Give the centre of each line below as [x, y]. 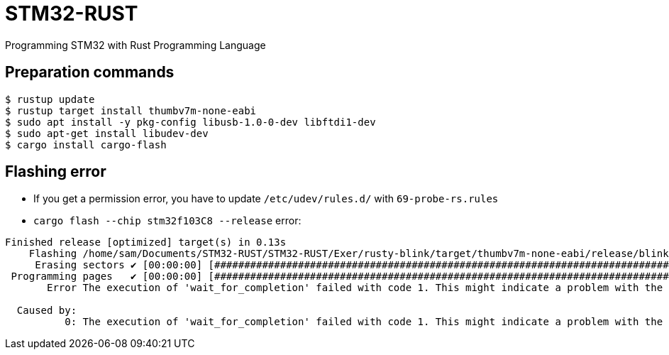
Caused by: [47, 311]
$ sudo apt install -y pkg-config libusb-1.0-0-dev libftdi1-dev [190, 122]
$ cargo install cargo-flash [86, 144]
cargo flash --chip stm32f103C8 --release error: [167, 221]
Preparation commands [90, 72]
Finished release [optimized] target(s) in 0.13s [146, 242]
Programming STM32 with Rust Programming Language [136, 45]
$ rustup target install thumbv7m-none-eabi [131, 110]
